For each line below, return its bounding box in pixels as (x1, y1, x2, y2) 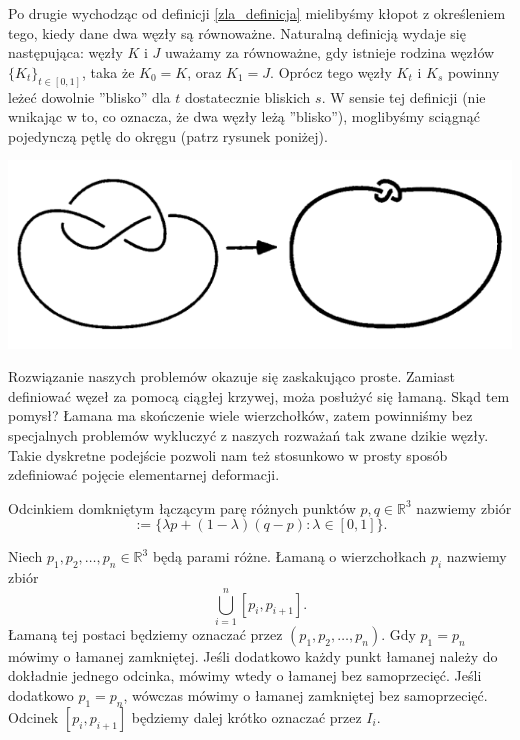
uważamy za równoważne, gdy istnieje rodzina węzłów (165, 42, 495, 63)
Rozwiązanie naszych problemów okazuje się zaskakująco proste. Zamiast (8, 366, 456, 387)
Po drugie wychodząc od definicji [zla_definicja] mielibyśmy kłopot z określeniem (8, 3, 506, 23)
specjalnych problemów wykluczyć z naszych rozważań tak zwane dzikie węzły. (8, 424, 489, 445)
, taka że (81, 61, 135, 82)
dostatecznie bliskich (185, 86, 311, 107)
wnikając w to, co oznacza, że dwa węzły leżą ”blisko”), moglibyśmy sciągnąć (8, 106, 480, 127)
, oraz (187, 61, 222, 82)
